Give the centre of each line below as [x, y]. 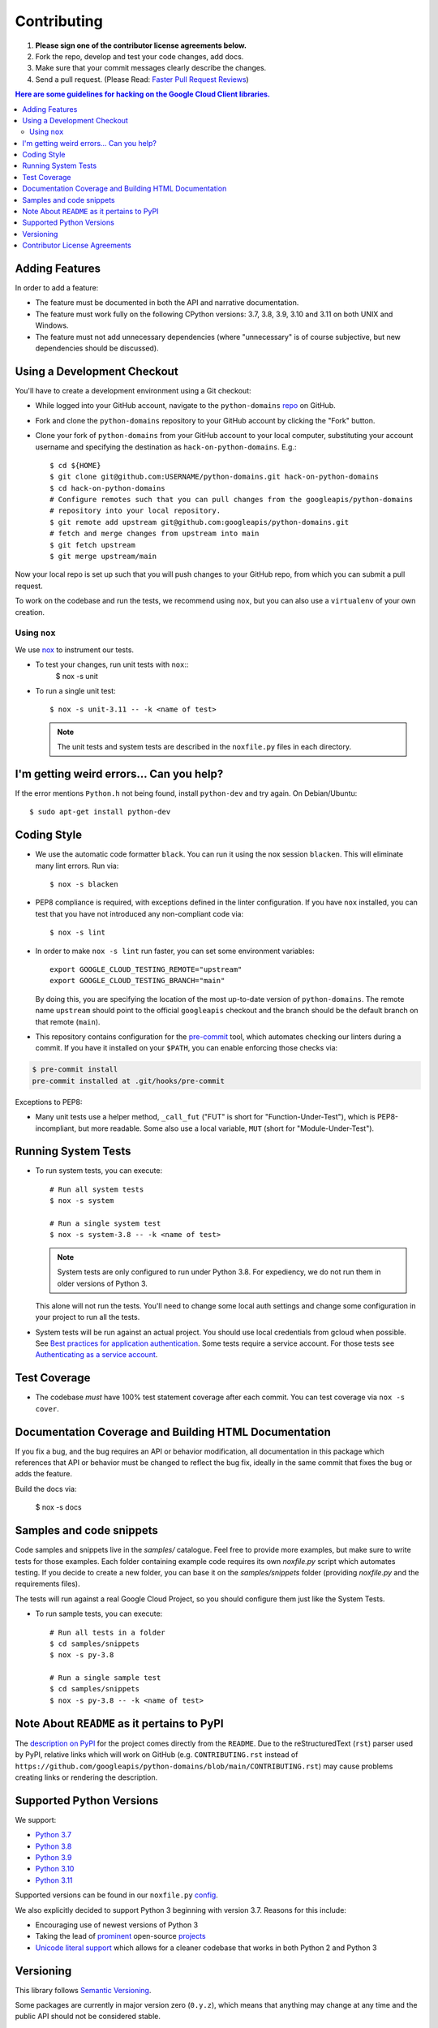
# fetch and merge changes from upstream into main [155, 534]
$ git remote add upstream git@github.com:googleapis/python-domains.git [200, 522]
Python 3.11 [54, 1880]
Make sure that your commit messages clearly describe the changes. [151, 68]
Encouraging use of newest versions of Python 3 [117, 1925]
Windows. [52, 325]
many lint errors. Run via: [77, 866]
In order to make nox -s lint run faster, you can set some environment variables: [175, 951]
